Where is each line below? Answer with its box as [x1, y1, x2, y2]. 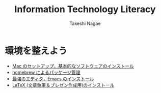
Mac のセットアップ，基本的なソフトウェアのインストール [12, 63, 135, 69]
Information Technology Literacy [14, 4, 156, 15]
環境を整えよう [5, 45, 68, 56]
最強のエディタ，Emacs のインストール [12, 75, 94, 82]
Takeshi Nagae [69, 20, 101, 26]
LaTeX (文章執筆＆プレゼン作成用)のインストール [12, 82, 115, 88]
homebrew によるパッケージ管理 [12, 69, 81, 75]
